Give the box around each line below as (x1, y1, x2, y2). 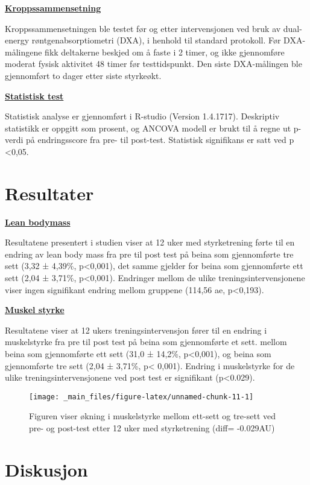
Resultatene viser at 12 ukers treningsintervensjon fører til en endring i (5, 323, 267, 336)
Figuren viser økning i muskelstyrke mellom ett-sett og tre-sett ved (29, 410, 276, 422)
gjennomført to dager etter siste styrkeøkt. (5, 69, 162, 81)
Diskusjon (5, 457, 88, 481)
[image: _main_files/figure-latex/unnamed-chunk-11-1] (29, 392, 254, 401)
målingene (5, 45, 42, 58)
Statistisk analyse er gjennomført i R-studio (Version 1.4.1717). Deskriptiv (5, 110, 280, 122)
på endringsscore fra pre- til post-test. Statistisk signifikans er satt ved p (26, 133, 294, 146)
